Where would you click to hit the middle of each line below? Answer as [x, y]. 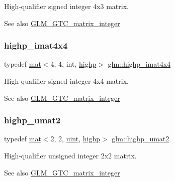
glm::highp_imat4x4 [139, 64]
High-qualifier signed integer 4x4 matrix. [66, 81]
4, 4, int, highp [73, 64]
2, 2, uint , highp [75, 139]
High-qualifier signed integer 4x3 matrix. [66, 6]
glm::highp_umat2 [141, 139]
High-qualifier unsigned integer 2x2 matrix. [70, 155]
